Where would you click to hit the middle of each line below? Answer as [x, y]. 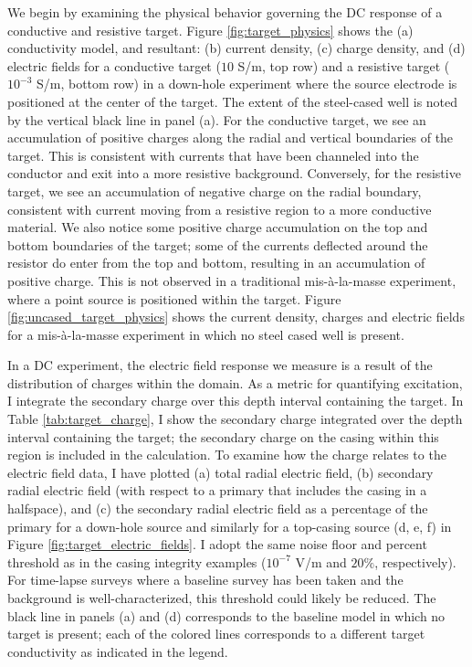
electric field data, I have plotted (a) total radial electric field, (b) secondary [220, 472]
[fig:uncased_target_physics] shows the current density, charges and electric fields [236, 317]
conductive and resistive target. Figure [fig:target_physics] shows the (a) [210, 30]
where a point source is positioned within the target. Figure [174, 298]
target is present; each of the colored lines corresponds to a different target [216, 634]
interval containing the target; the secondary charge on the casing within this [223, 436]
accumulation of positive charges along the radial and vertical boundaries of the [231, 138]
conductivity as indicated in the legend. [118, 651]
